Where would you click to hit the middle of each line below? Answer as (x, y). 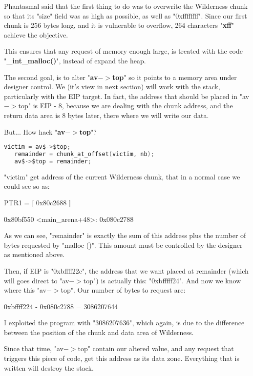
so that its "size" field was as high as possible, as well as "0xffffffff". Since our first (126, 15)
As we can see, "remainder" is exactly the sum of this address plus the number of (125, 235)
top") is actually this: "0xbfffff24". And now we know (162, 280)
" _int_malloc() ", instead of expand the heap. (75, 60)
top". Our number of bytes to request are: (123, 290)
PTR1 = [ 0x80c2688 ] (37, 202)
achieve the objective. (36, 34)
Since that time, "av (34, 348)
